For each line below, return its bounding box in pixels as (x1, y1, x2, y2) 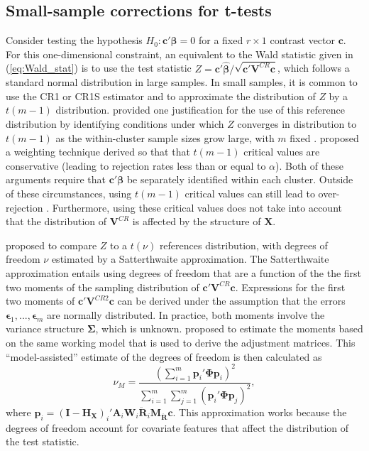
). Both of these (275, 158, 343, 173)
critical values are (243, 144, 320, 159)
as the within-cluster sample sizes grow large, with (55, 130, 275, 145)
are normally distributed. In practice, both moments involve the (47, 307, 325, 322)
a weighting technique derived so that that (6, 144, 190, 159)
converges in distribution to (237, 116, 357, 131)
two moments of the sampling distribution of (6, 279, 199, 294)
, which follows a (277, 60, 350, 75)
